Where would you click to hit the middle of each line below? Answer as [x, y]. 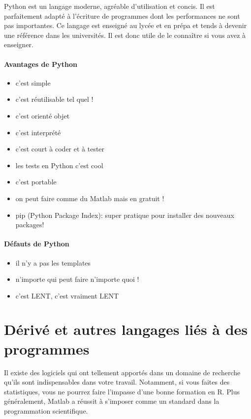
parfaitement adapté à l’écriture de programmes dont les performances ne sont [122, 15]
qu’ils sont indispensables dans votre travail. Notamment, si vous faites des [117, 382]
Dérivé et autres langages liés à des [126, 329]
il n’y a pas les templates [53, 262]
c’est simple [33, 82]
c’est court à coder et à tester [60, 149]
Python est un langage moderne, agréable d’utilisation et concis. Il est [110, 6]
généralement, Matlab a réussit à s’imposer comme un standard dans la [112, 401]
